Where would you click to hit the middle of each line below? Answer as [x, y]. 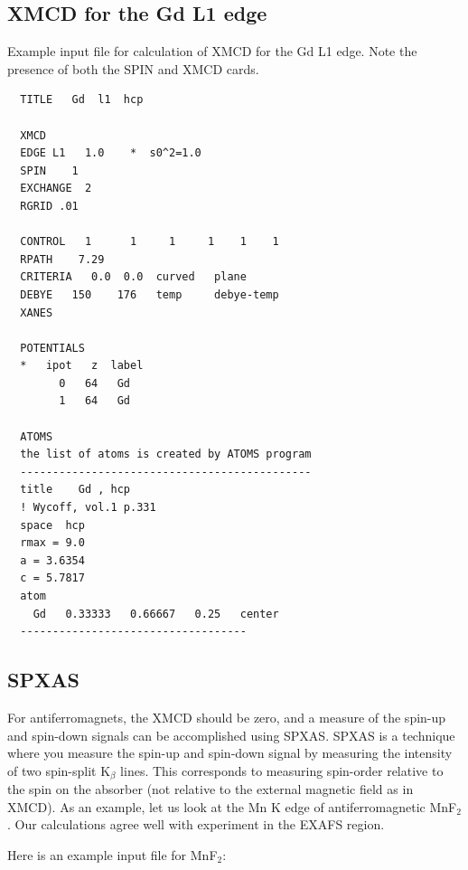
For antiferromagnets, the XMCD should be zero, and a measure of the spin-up [227, 717]
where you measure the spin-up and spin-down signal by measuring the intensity [230, 753]
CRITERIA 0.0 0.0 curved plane [133, 277]
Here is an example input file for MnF [112, 855]
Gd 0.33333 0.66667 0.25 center [156, 614]
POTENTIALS [52, 348]
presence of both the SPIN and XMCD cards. [133, 68]
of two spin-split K [59, 770]
